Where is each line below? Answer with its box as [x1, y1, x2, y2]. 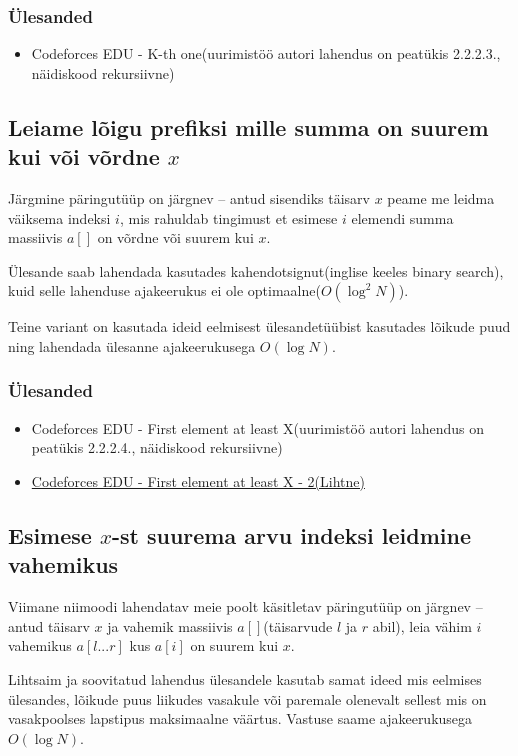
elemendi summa [351, 207, 454, 228]
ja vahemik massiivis [107, 615, 233, 636]
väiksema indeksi [8, 207, 111, 228]
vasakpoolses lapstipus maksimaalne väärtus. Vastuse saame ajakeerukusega [8, 708, 473, 729]
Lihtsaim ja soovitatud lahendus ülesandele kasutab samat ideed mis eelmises [8, 668, 482, 689]
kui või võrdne [8, 141, 160, 172]
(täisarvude [263, 615, 333, 636]
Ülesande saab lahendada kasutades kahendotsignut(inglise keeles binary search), [8, 260, 504, 281]
